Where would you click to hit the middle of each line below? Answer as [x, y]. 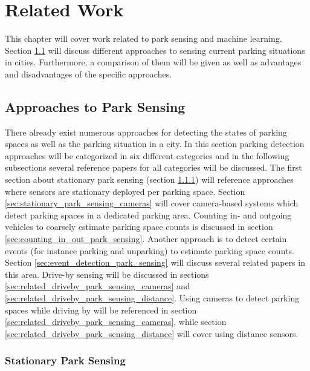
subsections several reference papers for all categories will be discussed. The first [153, 167]
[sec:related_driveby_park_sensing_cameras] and [98, 286]
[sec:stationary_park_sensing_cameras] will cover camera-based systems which [152, 203]
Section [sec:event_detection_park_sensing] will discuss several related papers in [155, 262]
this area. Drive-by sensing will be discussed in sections [107, 274]
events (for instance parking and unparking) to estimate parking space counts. [150, 250]
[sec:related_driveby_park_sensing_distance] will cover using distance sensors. [152, 333]
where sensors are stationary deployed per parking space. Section [125, 191]
